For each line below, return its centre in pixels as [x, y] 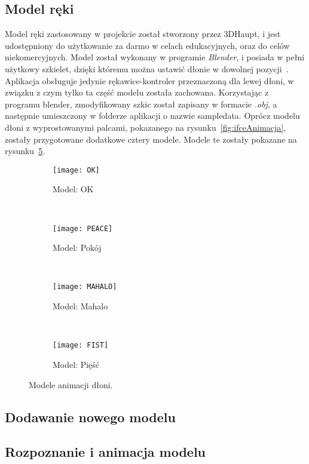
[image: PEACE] [83, 228]
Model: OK [73, 189]
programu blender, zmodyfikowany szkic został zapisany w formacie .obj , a [141, 104]
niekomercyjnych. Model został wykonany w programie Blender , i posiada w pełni [155, 57]
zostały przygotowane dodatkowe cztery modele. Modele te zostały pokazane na [151, 139]
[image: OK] [76, 170]
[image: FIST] [81, 345]
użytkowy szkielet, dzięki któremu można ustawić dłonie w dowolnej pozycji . [147, 68]
